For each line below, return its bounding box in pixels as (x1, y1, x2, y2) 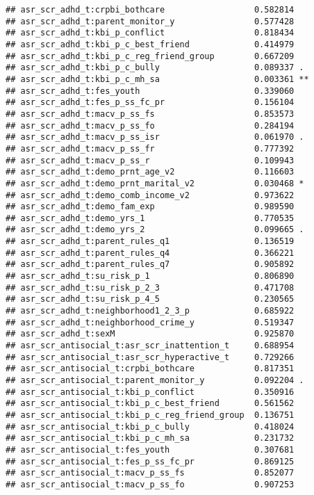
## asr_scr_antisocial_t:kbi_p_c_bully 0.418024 (6, 421, 295, 432)
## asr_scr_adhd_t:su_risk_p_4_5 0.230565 (6, 294, 295, 305)
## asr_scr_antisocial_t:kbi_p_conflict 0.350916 (6, 387, 295, 397)
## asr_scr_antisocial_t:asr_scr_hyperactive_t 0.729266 (6, 352, 295, 362)
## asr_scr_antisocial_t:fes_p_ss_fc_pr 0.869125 (6, 456, 295, 466)
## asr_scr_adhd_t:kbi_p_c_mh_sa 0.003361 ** (6, 74, 309, 84)
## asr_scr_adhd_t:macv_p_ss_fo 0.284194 (6, 120, 295, 131)
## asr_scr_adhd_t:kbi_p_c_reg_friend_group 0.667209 (6, 51, 295, 61)
